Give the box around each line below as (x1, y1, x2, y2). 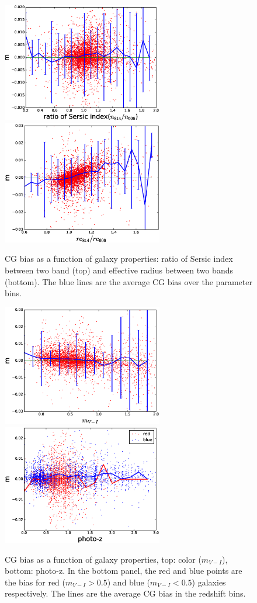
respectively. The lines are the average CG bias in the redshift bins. (5, 587, 246, 599)
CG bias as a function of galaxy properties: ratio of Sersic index (5, 252, 233, 265)
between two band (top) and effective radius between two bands (5, 264, 233, 276)
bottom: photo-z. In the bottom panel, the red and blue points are (5, 564, 242, 577)
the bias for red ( (5, 576, 65, 588)
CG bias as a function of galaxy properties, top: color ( (5, 553, 202, 565)
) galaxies (192, 576, 226, 588)
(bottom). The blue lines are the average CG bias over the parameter (5, 275, 252, 287)
